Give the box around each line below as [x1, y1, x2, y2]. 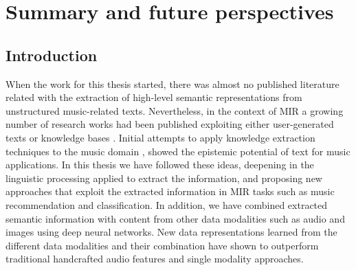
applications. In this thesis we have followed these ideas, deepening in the [5, 157, 314, 172]
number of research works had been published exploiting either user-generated [5, 117, 334, 131]
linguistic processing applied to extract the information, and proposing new [5, 170, 322, 185]
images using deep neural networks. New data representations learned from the [5, 225, 337, 239]
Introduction [5, 44, 98, 65]
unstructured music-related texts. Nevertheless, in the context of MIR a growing [5, 103, 344, 117]
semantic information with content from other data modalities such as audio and [5, 211, 345, 225]
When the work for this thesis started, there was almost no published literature [5, 76, 340, 91]
